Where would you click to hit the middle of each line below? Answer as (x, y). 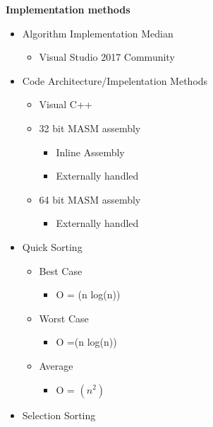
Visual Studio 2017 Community (107, 57)
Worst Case (64, 318)
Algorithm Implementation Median (98, 33)
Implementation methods (68, 9)
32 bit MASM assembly (90, 128)
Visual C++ (66, 104)
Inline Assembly (90, 152)
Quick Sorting (52, 246)
